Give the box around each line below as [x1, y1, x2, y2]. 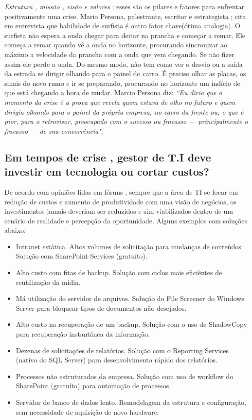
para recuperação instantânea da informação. [16, 329, 150, 339]
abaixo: [4, 225, 26, 235]
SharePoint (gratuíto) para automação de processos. [16, 380, 171, 391]
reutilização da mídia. [16, 277, 81, 287]
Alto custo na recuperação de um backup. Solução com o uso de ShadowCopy [16, 319, 247, 329]
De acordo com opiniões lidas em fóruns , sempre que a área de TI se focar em [4, 186, 238, 197]
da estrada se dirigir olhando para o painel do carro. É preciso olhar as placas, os [4, 68, 246, 79]
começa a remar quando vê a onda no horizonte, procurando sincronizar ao [4, 40, 228, 50]
